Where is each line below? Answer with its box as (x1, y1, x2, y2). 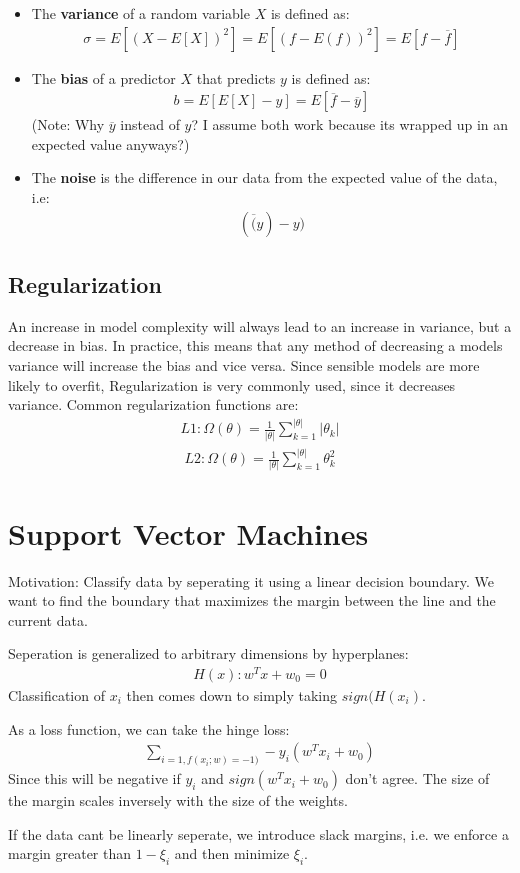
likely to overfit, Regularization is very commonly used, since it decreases (8, 374, 456, 395)
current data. (8, 609, 88, 630)
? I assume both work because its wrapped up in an (191, 114, 509, 135)
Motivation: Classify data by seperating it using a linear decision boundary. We (8, 570, 494, 591)
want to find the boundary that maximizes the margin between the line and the (8, 590, 496, 611)
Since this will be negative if (8, 768, 181, 789)
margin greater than (8, 843, 132, 864)
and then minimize (174, 843, 290, 864)
